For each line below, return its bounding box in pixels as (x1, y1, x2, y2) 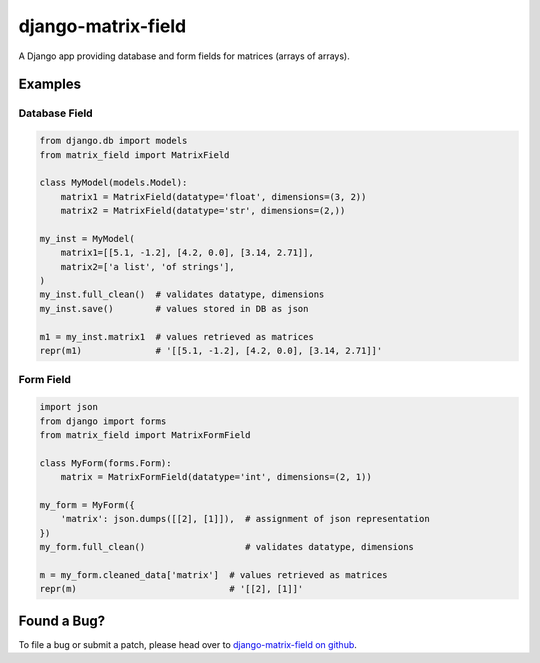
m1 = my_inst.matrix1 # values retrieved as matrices (39, 331, 314, 342)
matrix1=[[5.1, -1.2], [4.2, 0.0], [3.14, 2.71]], (60, 247, 314, 259)
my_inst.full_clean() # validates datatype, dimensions (39, 289, 325, 300)
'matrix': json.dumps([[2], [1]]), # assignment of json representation (60, 513, 430, 525)
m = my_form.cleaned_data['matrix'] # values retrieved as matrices (39, 569, 388, 580)
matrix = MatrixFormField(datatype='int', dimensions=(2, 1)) (60, 471, 372, 483)
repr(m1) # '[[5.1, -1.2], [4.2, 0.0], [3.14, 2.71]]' (39, 345, 383, 356)
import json (39, 401, 99, 413)
